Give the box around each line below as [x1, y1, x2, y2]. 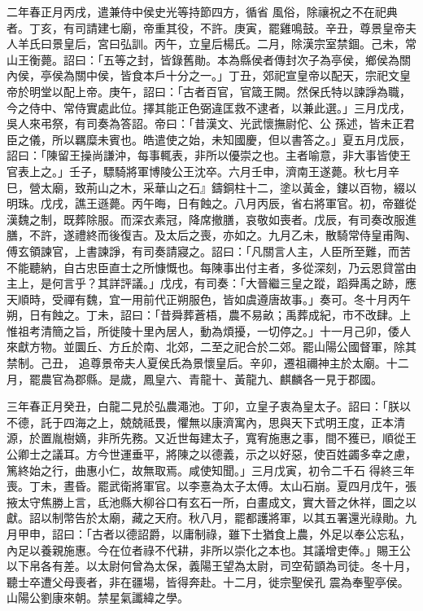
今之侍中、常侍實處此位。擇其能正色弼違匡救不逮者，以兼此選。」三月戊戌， [7, 99, 411, 116]
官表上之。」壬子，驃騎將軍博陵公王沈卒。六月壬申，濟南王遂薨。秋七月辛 [7, 162, 399, 179]
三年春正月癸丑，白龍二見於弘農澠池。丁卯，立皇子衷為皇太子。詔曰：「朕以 [7, 398, 411, 415]
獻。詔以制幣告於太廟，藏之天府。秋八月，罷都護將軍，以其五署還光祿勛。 [7, 509, 405, 526]
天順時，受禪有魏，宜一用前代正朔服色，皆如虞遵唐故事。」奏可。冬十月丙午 [7, 290, 411, 307]
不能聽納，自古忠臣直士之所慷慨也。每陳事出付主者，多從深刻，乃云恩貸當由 [7, 258, 416, 275]
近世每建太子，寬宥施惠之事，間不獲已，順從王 [165, 429, 416, 446]
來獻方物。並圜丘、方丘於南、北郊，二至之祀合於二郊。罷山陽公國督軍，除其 [7, 338, 416, 355]
